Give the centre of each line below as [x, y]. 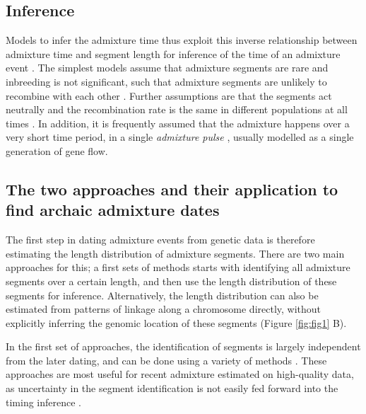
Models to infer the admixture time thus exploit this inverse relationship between [182, 40]
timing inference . [44, 402]
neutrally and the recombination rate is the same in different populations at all [177, 109]
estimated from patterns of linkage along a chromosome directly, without [164, 309]
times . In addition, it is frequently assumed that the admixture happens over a [178, 123]
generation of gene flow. [57, 150]
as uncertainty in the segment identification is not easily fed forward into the [172, 388]
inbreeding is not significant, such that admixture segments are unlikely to [166, 81]
